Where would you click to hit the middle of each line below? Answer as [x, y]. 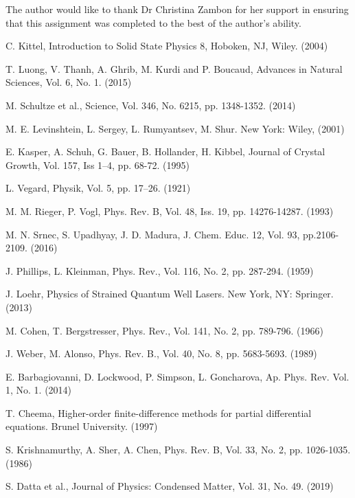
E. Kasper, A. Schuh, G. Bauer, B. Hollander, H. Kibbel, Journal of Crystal [165, 151]
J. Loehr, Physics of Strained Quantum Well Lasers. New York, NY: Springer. [170, 294]
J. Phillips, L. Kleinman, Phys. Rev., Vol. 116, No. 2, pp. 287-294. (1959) [160, 270]
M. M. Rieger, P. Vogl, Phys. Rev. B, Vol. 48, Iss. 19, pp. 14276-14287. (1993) [170, 211]
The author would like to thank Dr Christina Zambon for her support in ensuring [177, 9]
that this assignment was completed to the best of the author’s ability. [153, 22]
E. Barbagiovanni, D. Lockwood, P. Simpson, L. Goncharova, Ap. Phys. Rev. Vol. [177, 376]
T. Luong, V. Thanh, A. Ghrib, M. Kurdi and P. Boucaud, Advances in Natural [174, 68]
